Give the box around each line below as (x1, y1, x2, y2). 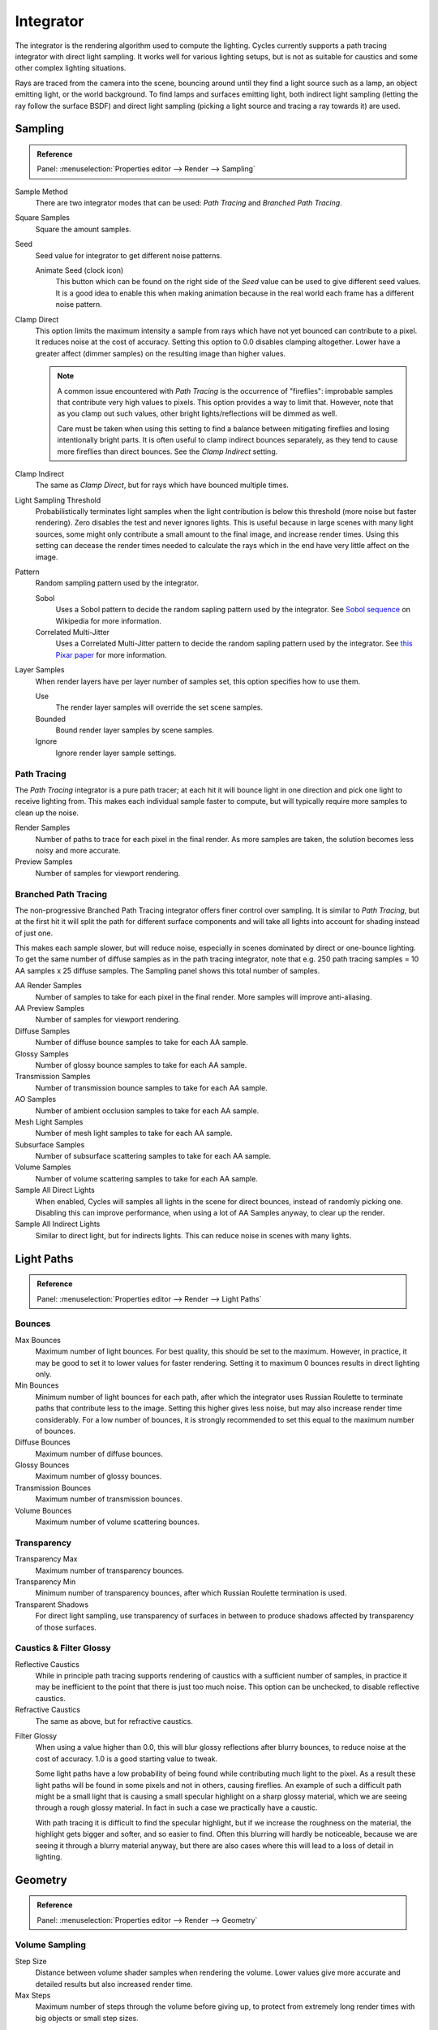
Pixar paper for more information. (55, 650, 167, 659)
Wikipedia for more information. (55, 615, 162, 625)
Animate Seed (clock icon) (35, 266, 124, 275)
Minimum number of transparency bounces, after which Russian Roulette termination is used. (35, 1588, 347, 1598)
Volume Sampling (15, 1939, 87, 1950)
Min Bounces (15, 1380, 59, 1390)
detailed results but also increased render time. (35, 1979, 194, 1989)
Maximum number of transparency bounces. (35, 1566, 184, 1575)
